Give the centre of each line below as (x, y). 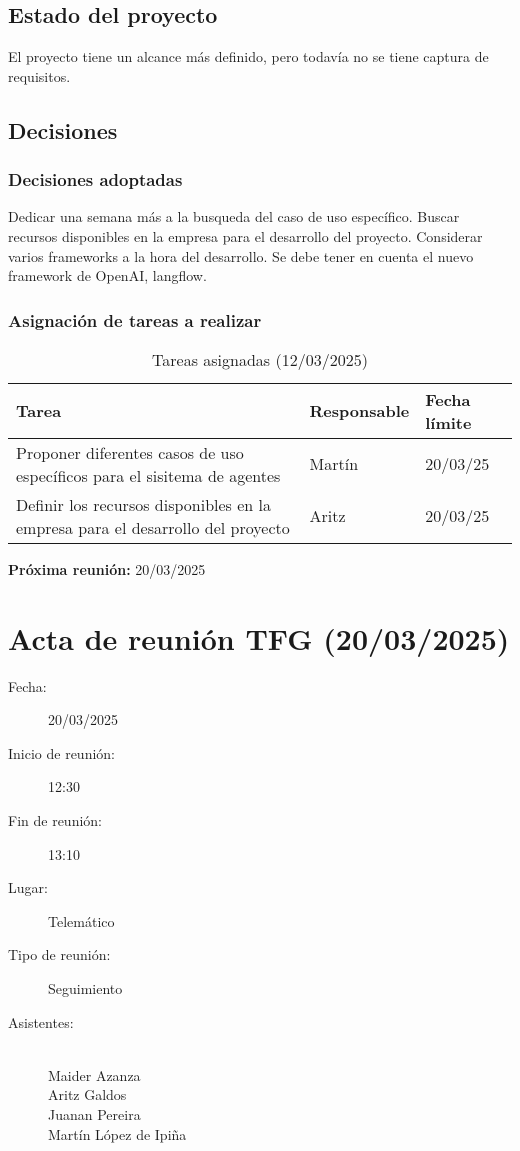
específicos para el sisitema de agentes (148, 475)
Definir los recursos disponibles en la (144, 504)
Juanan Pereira (94, 1114)
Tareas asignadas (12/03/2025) (260, 359)
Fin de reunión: (55, 820)
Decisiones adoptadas (95, 179)
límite (448, 422)
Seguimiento (85, 988)
